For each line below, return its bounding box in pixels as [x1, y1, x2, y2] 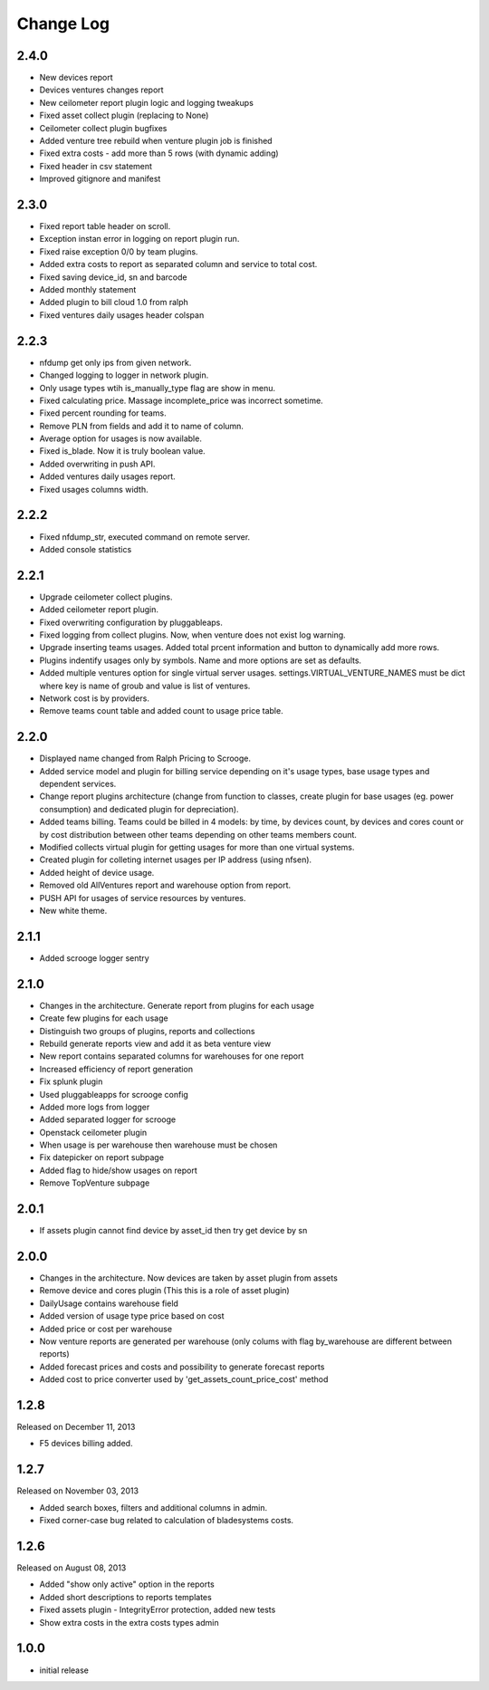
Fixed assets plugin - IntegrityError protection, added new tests [39, 1604, 276, 1616]
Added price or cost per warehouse [39, 1323, 172, 1334]
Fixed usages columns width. [39, 484, 149, 495]
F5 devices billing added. [39, 1438, 133, 1449]
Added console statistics [39, 543, 132, 554]
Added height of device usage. [39, 867, 155, 878]
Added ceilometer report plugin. [39, 604, 158, 615]
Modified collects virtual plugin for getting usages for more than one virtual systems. [39, 842, 355, 852]
